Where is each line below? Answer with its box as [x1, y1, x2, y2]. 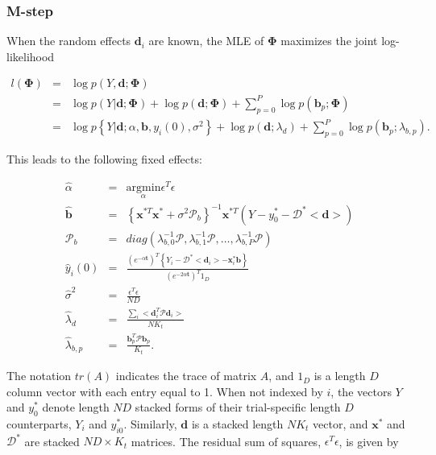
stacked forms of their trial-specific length [135, 399, 341, 416]
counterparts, [6, 416, 72, 432]
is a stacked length [191, 416, 284, 432]
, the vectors [330, 383, 392, 399]
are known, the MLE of [148, 32, 264, 49]
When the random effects [6, 32, 131, 49]
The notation [6, 367, 72, 384]
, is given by [338, 432, 399, 449]
